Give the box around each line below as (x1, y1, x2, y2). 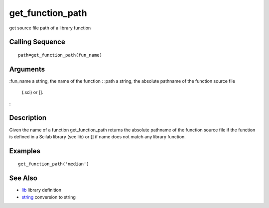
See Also (9, 174, 37, 183)
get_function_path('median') (18, 161, 89, 167)
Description (9, 113, 47, 122)
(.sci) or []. (21, 90, 43, 96)
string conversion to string (21, 194, 76, 200)
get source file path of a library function (9, 25, 91, 31)
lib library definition (21, 187, 62, 193)
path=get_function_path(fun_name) (18, 52, 102, 58)
